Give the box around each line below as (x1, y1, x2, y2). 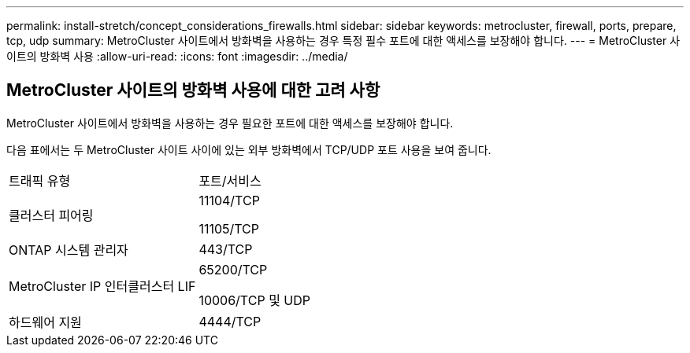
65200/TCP (198, 261, 268, 278)
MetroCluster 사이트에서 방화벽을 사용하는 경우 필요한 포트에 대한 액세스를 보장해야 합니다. (6, 116, 454, 130)
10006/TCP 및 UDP (198, 292, 311, 308)
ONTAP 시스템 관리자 (9, 241, 128, 258)
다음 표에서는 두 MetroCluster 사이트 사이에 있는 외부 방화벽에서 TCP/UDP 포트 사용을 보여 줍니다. (6, 142, 492, 156)
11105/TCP (198, 220, 260, 237)
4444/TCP (198, 313, 262, 329)
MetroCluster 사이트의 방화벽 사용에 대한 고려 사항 (6, 80, 380, 101)
